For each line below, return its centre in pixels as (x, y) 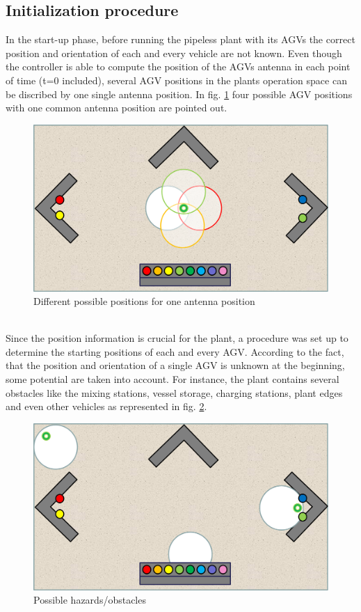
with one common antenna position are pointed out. (117, 108)
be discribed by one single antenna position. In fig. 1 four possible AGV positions (179, 94)
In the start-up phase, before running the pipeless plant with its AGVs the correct (180, 39)
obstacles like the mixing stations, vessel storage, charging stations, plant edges (174, 392)
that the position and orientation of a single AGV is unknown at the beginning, (175, 365)
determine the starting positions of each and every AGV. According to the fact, (175, 351)
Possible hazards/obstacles (90, 600)
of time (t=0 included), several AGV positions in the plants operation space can (176, 80)
